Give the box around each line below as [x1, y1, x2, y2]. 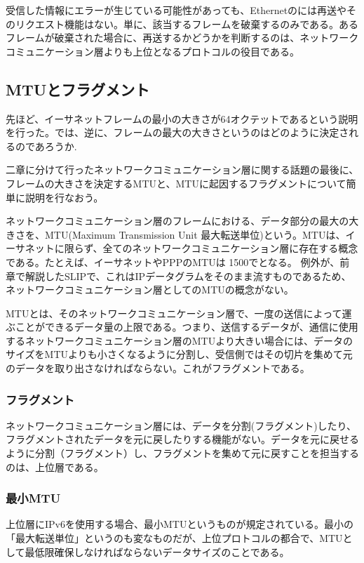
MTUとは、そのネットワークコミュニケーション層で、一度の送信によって [6, 305, 342, 320]
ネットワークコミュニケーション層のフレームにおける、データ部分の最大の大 [6, 213, 359, 228]
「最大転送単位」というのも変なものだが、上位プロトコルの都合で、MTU [6, 531, 343, 545]
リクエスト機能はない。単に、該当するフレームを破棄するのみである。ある [15, 16, 359, 31]
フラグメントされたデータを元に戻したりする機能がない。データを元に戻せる [6, 432, 359, 446]
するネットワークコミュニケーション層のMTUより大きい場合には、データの [6, 333, 353, 347]
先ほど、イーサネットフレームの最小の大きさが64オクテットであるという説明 [6, 111, 358, 126]
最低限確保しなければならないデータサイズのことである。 [25, 544, 290, 559]
